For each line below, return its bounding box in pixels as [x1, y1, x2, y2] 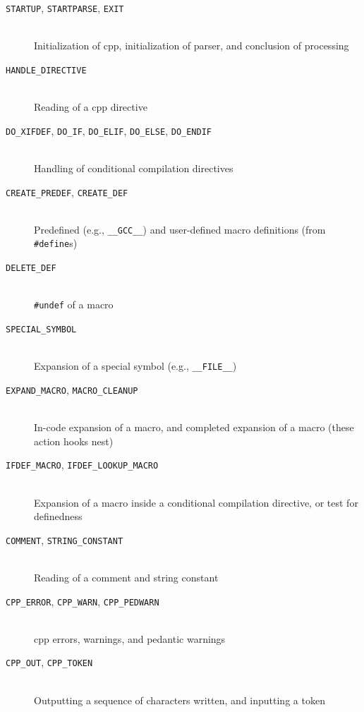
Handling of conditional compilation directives [34, 160, 233, 175]
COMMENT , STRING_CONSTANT [6, 532, 123, 547]
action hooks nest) [34, 433, 114, 448]
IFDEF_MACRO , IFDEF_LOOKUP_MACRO [6, 457, 159, 472]
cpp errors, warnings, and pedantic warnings [34, 631, 226, 646]
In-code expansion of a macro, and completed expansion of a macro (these [34, 420, 354, 435]
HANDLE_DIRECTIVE [6, 65, 87, 76]
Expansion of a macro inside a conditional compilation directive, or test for [34, 495, 358, 509]
